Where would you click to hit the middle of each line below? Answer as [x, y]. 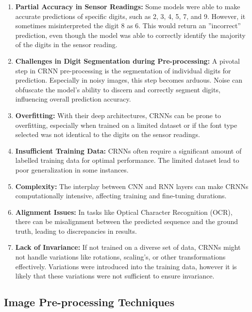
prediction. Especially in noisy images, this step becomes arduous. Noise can [129, 80]
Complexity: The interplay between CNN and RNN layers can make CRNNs [132, 186]
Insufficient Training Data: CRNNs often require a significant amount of [128, 150]
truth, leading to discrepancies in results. [76, 231]
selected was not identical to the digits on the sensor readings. [108, 134]
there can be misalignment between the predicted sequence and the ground [127, 221]
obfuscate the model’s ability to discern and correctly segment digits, [118, 89]
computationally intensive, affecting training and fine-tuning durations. [121, 196]
